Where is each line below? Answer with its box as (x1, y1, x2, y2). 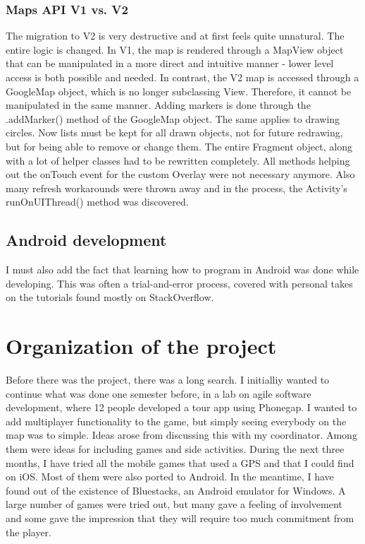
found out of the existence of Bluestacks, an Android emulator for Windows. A (6, 483, 346, 497)
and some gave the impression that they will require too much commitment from (6, 510, 354, 525)
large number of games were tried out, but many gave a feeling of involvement (6, 497, 342, 512)
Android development (6, 229, 167, 251)
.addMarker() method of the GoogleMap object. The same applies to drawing (6, 111, 340, 126)
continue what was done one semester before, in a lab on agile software (6, 386, 311, 401)
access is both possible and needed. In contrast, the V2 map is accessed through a (6, 70, 359, 84)
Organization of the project (6, 331, 277, 360)
